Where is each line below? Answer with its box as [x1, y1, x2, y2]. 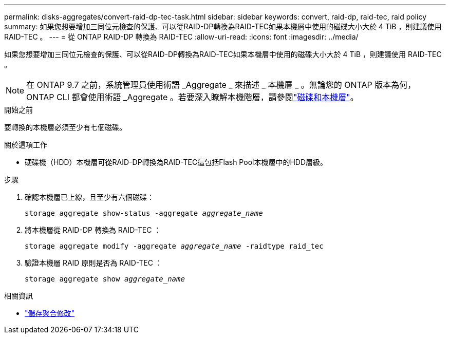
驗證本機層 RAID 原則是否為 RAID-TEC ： [25, 258, 162, 267]
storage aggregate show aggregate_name [25, 275, 185, 283]
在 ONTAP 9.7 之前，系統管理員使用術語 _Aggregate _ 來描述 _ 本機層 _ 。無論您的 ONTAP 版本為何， [26, 80, 416, 90]
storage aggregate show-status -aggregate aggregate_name [25, 209, 263, 217]
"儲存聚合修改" [25, 309, 75, 317]
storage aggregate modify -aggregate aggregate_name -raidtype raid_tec [25, 242, 324, 250]
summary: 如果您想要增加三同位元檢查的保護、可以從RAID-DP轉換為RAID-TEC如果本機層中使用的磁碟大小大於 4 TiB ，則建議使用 [4, 22, 442, 31]
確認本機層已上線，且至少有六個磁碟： [25, 193, 154, 201]
